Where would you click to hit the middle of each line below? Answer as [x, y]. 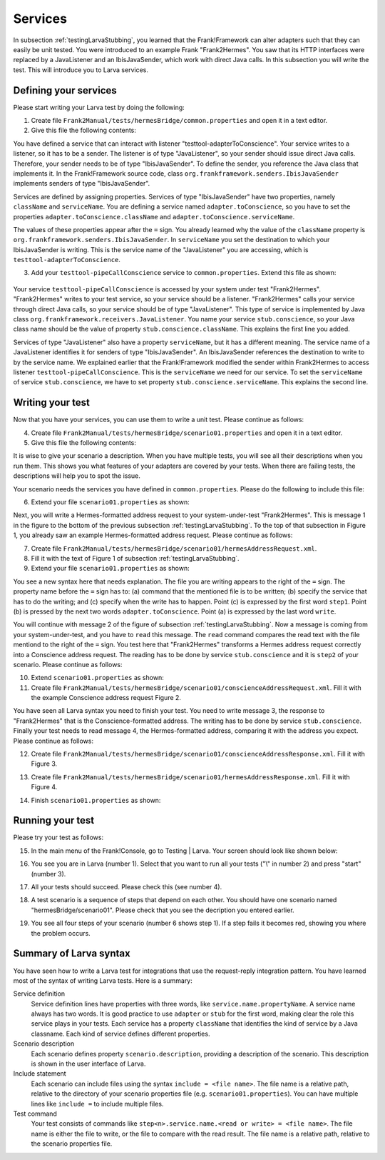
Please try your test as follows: [58, 837]
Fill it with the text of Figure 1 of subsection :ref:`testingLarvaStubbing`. [135, 558]
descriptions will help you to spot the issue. [77, 476]
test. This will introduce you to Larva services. [81, 70]
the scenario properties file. [72, 1144]
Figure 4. [44, 787]
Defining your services [65, 90]
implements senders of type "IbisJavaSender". [82, 184]
